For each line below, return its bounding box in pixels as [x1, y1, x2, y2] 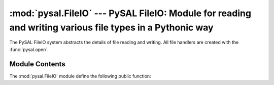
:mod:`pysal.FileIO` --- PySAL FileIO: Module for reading [9, 8, 251, 19]
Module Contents [9, 60, 65, 68]
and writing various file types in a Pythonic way [9, 22, 214, 33]
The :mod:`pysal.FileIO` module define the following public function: [9, 73, 152, 79]
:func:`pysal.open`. [9, 46, 49, 53]
